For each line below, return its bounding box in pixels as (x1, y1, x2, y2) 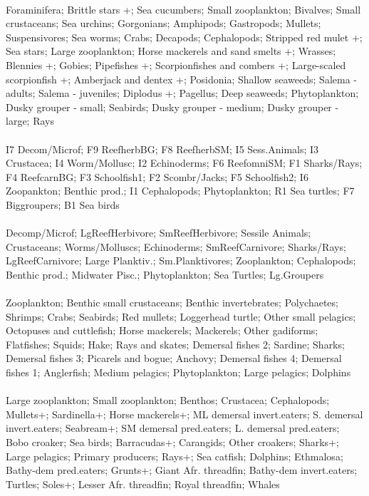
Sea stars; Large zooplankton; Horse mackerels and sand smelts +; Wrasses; (6, 43, 336, 58)
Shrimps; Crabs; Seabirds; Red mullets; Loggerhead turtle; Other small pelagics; (6, 309, 356, 324)
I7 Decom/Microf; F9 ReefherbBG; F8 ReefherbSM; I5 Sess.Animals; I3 (6, 141, 319, 156)
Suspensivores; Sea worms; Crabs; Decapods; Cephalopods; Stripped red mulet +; (6, 29, 363, 44)
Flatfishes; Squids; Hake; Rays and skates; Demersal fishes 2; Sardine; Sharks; (6, 336, 345, 351)
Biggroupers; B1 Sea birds (6, 197, 120, 212)
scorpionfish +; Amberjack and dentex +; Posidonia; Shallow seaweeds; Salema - (6, 71, 357, 86)
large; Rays (6, 113, 54, 128)
